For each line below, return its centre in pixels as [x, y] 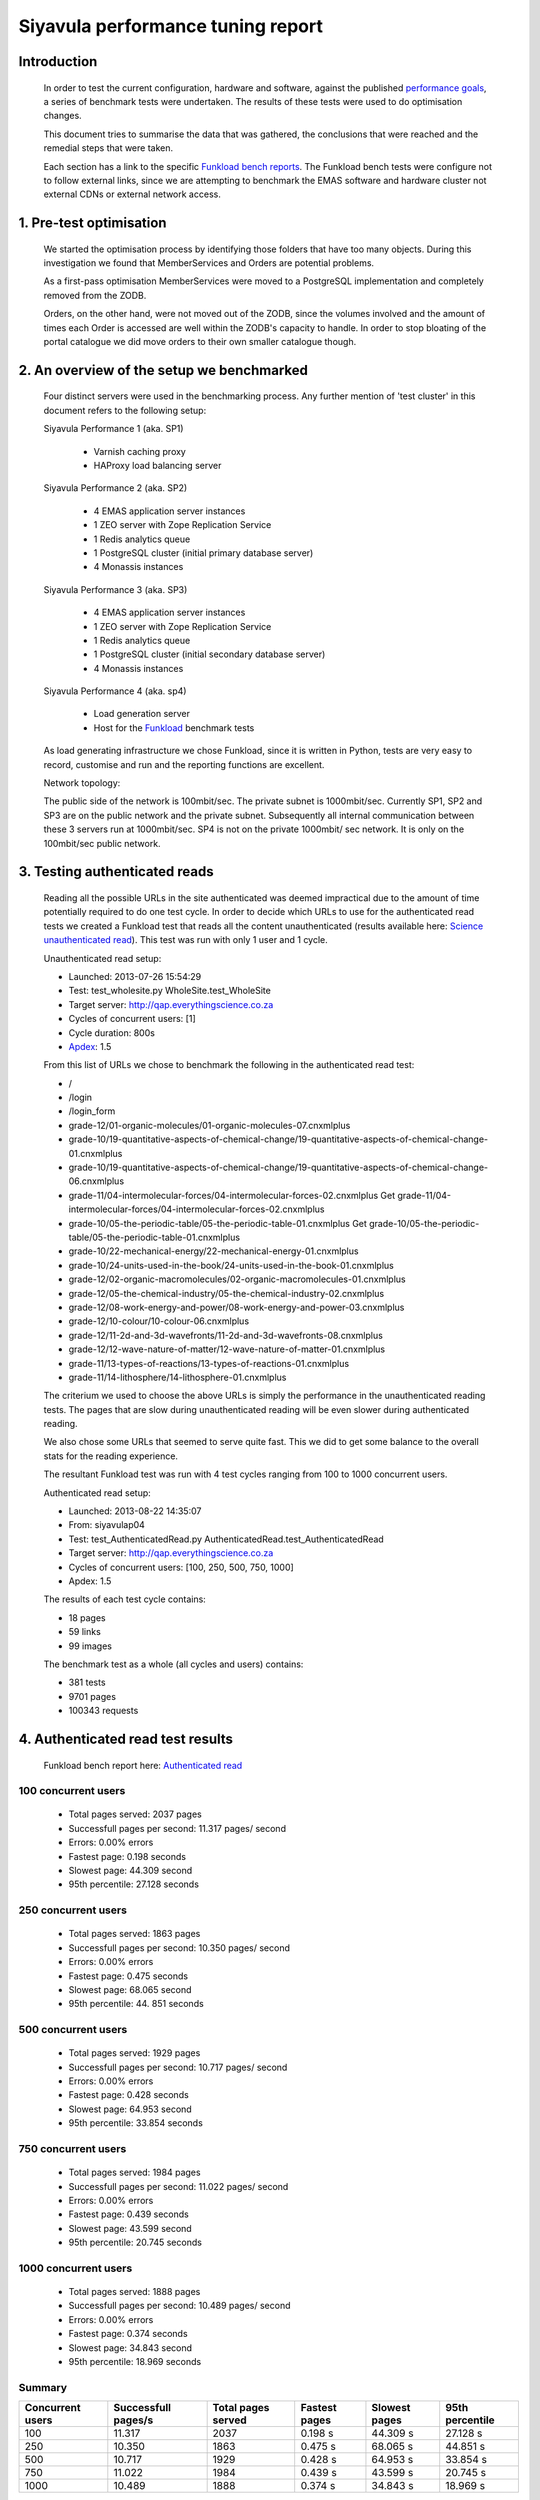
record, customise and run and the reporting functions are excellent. [184, 764]
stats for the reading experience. [111, 1456]
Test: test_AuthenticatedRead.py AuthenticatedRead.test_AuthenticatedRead [226, 1539]
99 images [90, 1646]
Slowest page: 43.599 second [130, 2228]
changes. [62, 116]
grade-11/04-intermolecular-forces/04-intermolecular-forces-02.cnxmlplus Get [231, 1195]
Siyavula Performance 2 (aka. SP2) [115, 488]
